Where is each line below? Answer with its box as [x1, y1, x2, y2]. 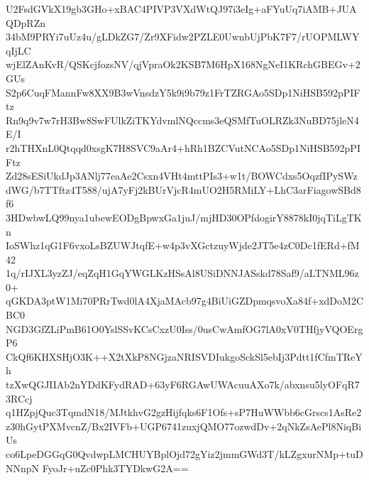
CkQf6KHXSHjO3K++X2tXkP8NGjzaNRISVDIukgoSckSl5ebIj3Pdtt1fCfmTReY [6, 349, 363, 364]
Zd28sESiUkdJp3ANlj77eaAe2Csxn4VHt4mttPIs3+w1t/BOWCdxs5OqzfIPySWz [6, 168, 358, 183]
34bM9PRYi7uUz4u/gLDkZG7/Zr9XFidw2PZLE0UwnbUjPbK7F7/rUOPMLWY [6, 29, 360, 44]
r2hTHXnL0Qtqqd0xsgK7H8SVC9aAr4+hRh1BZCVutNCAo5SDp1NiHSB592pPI [6, 140, 360, 155]
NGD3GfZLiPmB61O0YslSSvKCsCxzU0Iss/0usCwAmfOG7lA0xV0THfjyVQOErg [6, 321, 363, 336]
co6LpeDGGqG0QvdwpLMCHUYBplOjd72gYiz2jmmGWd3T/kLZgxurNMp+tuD [6, 447, 363, 461]
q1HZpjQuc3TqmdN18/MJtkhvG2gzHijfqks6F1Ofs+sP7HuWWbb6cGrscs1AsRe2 [6, 405, 362, 420]
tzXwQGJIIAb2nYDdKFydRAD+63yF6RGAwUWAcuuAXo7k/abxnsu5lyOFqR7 [6, 377, 360, 392]
